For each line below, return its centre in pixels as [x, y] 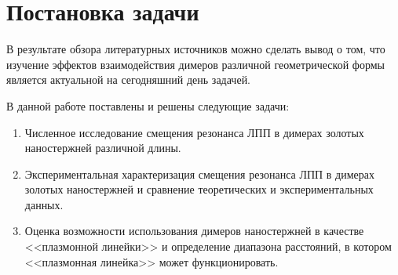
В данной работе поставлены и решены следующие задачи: [148, 105]
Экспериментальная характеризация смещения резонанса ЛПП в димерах [200, 174]
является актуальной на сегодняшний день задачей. [129, 80]
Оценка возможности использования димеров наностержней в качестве [194, 231]
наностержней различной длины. [103, 148]
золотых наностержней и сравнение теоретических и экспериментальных [199, 189]
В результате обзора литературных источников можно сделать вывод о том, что [196, 49]
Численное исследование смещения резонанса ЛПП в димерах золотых [194, 132]
